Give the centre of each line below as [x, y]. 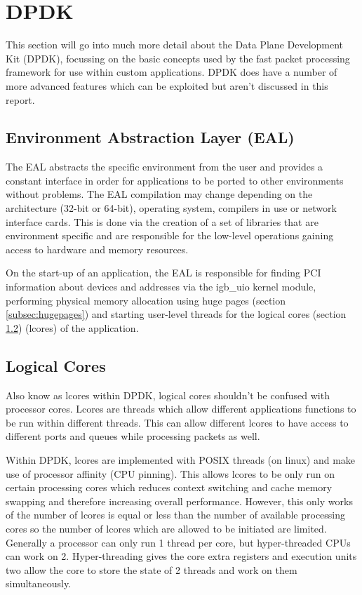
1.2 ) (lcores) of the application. [72, 327]
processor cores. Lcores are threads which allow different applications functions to [181, 409]
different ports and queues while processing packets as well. [133, 436]
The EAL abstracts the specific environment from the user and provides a [165, 167]
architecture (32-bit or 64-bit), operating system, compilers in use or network [171, 208]
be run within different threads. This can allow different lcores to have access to [177, 422]
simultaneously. [39, 583]
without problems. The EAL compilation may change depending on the [159, 194]
